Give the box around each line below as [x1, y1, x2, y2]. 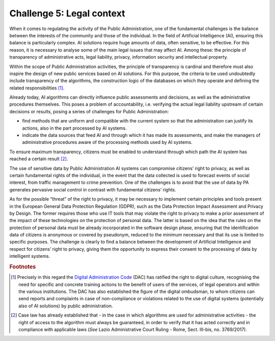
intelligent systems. [9, 253, 50, 259]
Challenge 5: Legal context [9, 8, 125, 19]
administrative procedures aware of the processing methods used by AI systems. [22, 139, 193, 145]
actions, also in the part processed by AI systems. [22, 125, 127, 131]
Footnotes [9, 263, 36, 271]
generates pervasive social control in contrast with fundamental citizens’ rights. [9, 186, 177, 192]
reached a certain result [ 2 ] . [9, 156, 68, 162]
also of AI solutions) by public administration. [18, 303, 113, 309]
